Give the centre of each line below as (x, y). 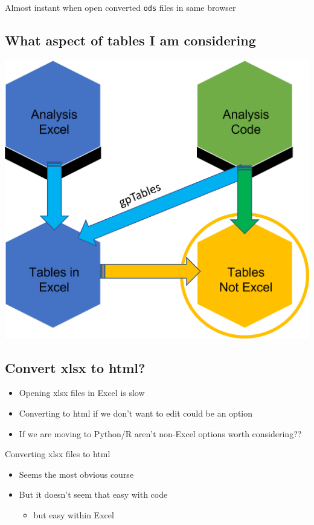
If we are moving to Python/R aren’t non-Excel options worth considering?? (160, 433)
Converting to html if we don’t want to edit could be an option (136, 413)
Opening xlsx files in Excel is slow (82, 393)
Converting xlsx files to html (58, 454)
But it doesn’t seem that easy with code (93, 494)
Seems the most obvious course (76, 474)
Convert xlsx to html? (75, 367)
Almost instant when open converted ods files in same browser (120, 7)
